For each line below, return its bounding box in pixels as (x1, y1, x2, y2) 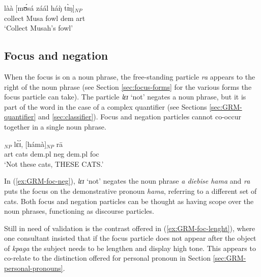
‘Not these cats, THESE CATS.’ (4, 158, 104, 169)
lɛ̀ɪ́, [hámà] (14, 138, 47, 149)
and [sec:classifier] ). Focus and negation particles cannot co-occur (38, 111, 241, 122)
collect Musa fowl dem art (4, 12, 85, 23)
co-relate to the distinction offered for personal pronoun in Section (4, 253, 211, 263)
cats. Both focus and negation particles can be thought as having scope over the (4, 195, 254, 206)
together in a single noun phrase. (4, 121, 106, 132)
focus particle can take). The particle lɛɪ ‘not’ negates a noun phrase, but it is (4, 91, 246, 102)
